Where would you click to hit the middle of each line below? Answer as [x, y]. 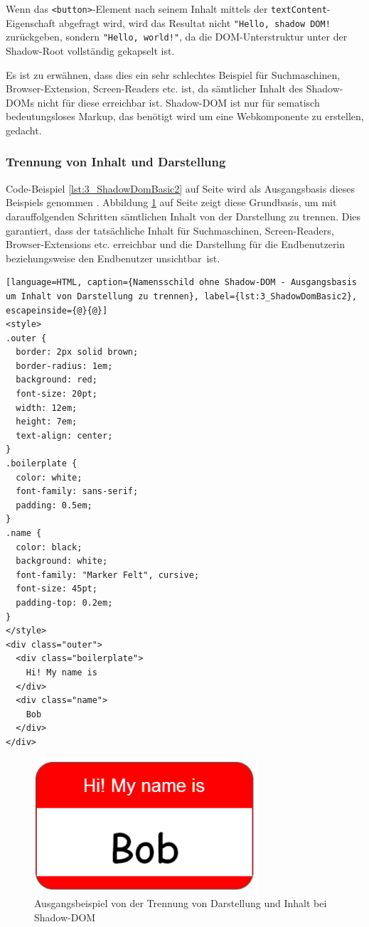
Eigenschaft [31, 22]
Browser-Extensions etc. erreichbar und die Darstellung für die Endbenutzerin [176, 244]
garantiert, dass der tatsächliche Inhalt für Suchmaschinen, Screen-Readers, [170, 230]
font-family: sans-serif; [77, 492]
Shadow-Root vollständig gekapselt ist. [90, 50]
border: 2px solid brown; [77, 352]
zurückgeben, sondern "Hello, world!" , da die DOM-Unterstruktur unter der [177, 37]
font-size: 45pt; [57, 589]
